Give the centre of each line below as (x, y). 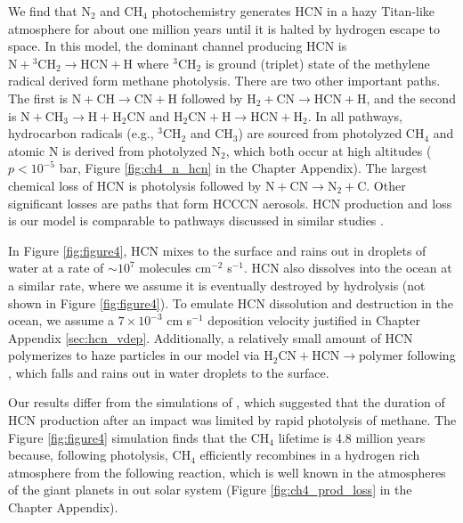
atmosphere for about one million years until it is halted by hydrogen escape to (224, 28)
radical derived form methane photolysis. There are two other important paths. (224, 81)
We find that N (49, 11)
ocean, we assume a (61, 320)
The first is (38, 98)
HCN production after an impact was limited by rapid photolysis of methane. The (232, 420)
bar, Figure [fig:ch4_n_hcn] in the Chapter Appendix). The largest (243, 168)
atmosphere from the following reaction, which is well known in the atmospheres (227, 472)
